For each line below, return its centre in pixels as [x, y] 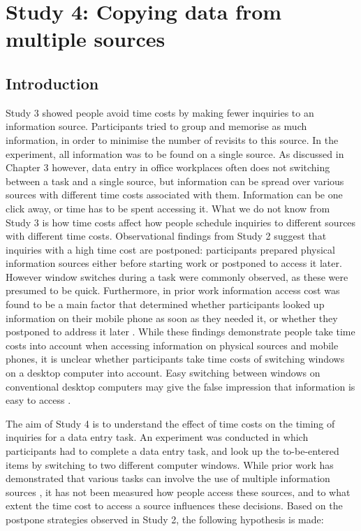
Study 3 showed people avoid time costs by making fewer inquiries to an [160, 112]
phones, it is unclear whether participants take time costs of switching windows [175, 359]
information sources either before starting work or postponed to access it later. [174, 263]
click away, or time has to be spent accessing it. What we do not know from [168, 208]
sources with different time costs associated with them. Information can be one [174, 195]
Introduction [52, 83]
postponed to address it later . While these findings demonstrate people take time [180, 332]
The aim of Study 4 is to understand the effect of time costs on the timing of [170, 423]
